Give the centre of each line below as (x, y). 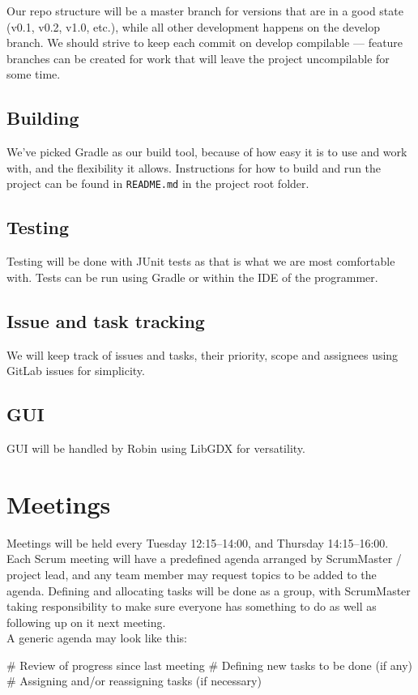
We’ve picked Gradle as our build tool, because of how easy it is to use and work (207, 152)
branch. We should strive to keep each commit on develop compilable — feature (205, 43)
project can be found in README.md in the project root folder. (158, 183)
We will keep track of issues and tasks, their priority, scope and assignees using (203, 354)
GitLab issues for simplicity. (76, 371)
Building (43, 118)
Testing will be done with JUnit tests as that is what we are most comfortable (201, 261)
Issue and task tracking (106, 320)
